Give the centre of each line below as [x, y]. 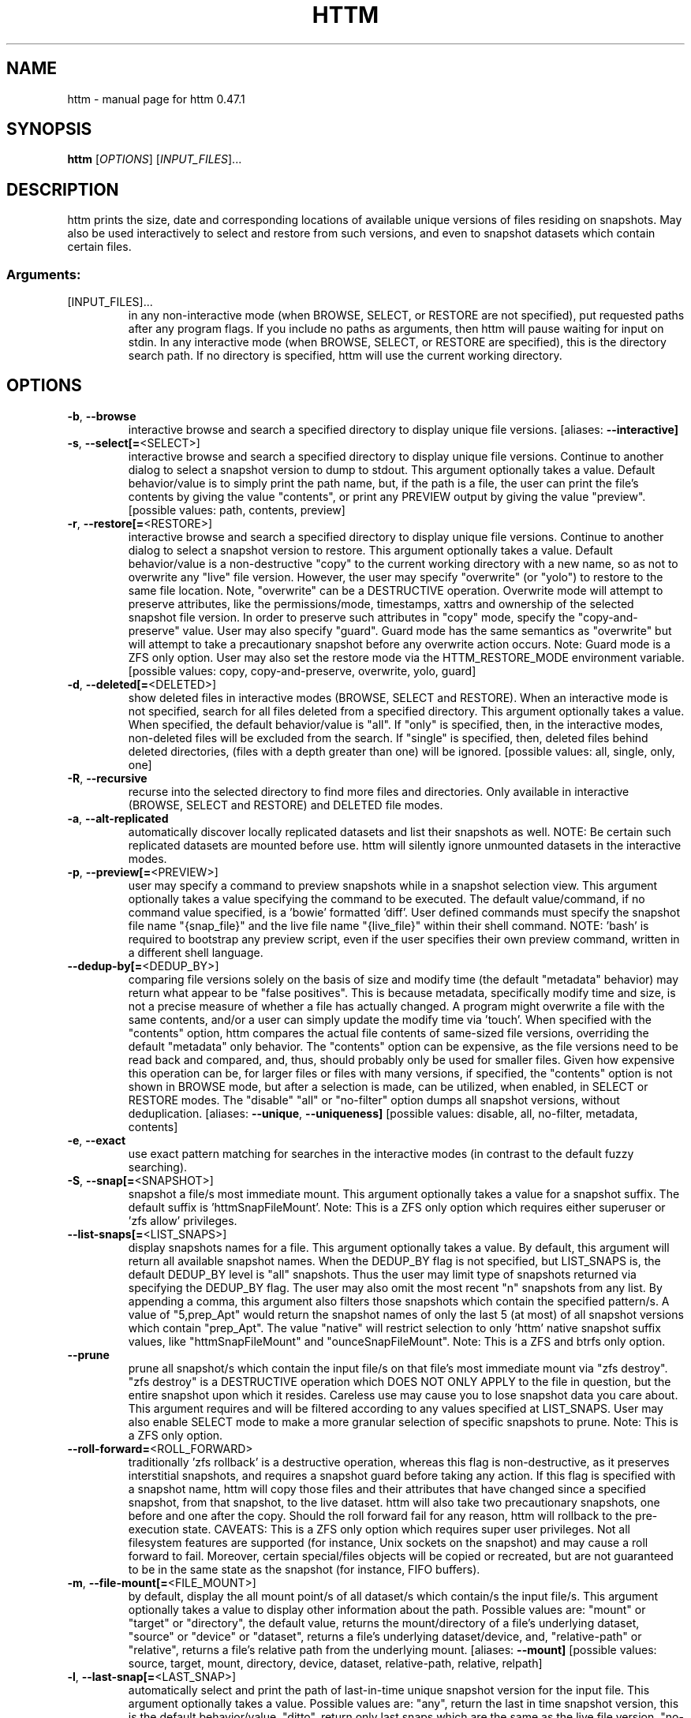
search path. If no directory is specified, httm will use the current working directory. [345, 356]
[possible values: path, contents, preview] [237, 510]
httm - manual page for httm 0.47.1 [156, 99]
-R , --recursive [107, 778]
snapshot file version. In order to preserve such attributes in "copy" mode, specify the [351, 617]
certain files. [99, 247]
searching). [158, 1167]
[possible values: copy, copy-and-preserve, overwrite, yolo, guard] [302, 670]
